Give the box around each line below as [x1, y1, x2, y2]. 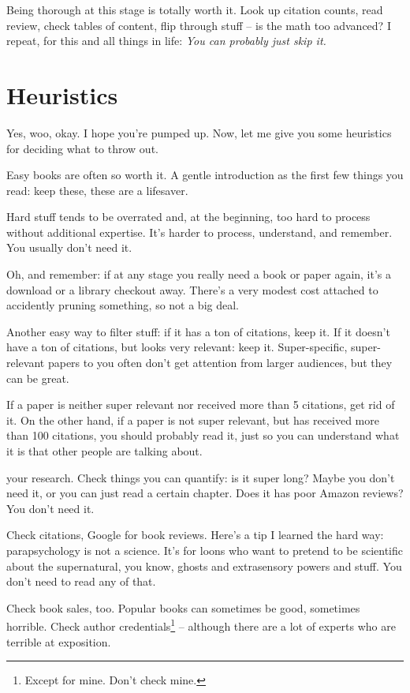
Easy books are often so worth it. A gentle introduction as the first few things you [6, 167, 404, 183]
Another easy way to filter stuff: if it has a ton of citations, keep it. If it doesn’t [6, 323, 390, 339]
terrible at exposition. [6, 633, 111, 650]
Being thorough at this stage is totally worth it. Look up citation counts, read [6, 2, 383, 17]
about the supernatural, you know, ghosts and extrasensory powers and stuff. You [6, 557, 402, 574]
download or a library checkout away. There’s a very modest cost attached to [6, 281, 378, 298]
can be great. [6, 369, 69, 386]
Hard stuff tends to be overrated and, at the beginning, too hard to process [6, 208, 371, 225]
